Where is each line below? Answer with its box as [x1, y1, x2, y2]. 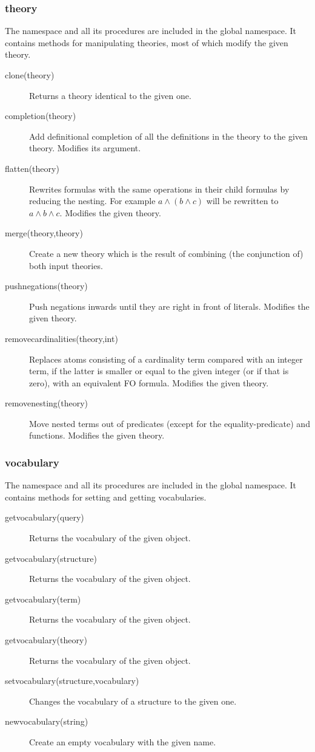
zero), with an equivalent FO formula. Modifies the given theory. [29, 376, 269, 389]
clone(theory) [5, 69, 55, 81]
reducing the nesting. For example [29, 194, 156, 207]
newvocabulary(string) [5, 715, 88, 728]
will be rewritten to [206, 194, 279, 207]
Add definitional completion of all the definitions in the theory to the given [29, 129, 308, 142]
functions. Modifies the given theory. [29, 429, 165, 442]
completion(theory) [5, 109, 76, 122]
